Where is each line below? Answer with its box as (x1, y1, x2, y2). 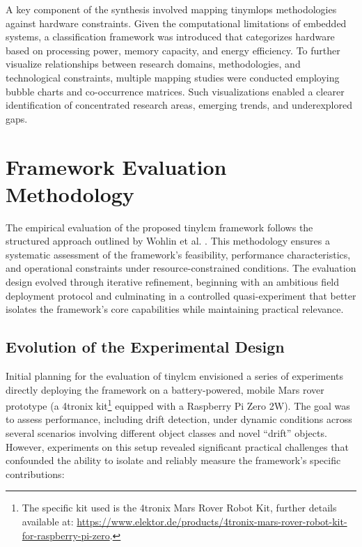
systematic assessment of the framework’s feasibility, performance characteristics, (6, 247, 351, 261)
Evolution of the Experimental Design (6, 336, 285, 357)
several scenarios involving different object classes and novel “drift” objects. (6, 426, 327, 440)
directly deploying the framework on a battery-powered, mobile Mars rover (6, 382, 324, 396)
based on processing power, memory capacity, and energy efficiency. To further (6, 43, 340, 57)
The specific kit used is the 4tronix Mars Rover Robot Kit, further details (22, 500, 337, 515)
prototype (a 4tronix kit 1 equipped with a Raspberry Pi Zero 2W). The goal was (6, 396, 350, 413)
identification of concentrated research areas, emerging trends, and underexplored (6, 98, 352, 112)
